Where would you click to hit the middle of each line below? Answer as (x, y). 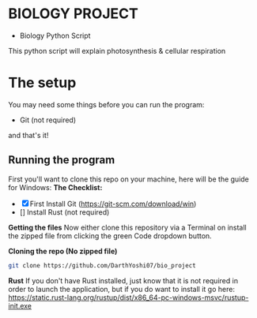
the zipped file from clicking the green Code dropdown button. (110, 236)
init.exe (20, 305)
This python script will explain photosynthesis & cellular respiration (117, 51)
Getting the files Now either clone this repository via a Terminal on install (127, 227)
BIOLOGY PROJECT (73, 14)
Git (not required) (48, 120)
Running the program (62, 160)
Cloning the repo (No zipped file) (63, 251)
